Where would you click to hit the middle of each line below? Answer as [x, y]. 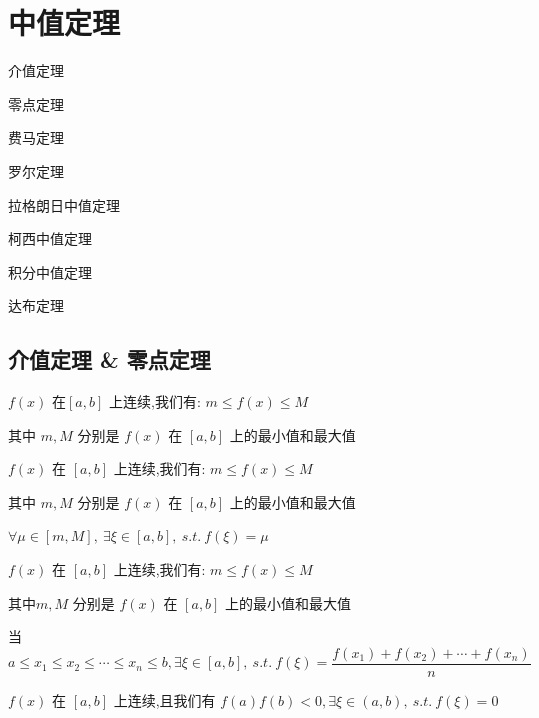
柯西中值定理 [50, 238]
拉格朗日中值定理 [64, 204]
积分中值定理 [50, 271]
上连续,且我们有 [164, 699]
